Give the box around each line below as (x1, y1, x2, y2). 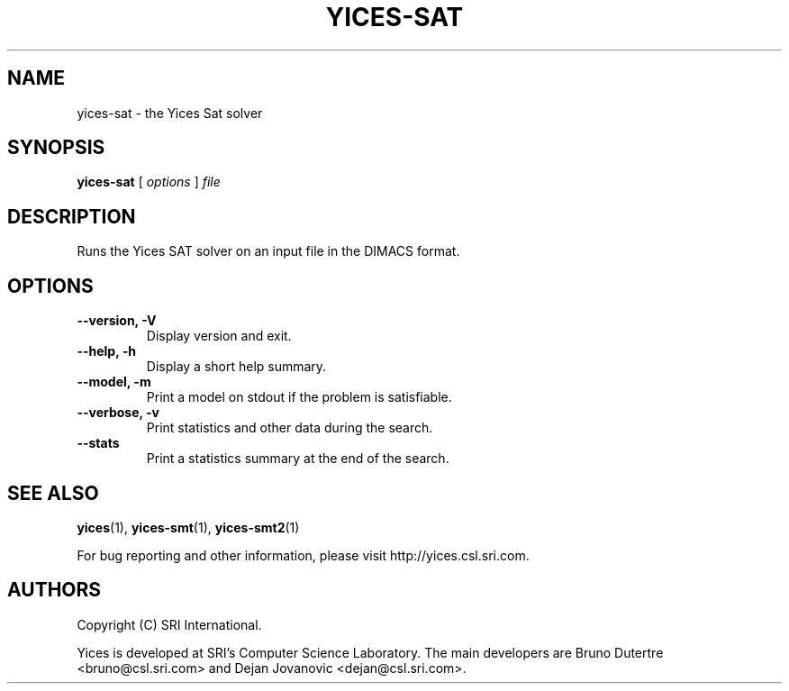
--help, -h (77, 343, 136, 359)
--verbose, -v (77, 405, 159, 421)
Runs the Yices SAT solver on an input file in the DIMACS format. (77, 243, 460, 259)
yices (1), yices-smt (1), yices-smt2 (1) (77, 519, 300, 535)
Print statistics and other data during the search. (146, 420, 433, 436)
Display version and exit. (146, 328, 292, 344)
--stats (77, 435, 120, 451)
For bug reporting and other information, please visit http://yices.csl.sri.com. (77, 547, 530, 563)
